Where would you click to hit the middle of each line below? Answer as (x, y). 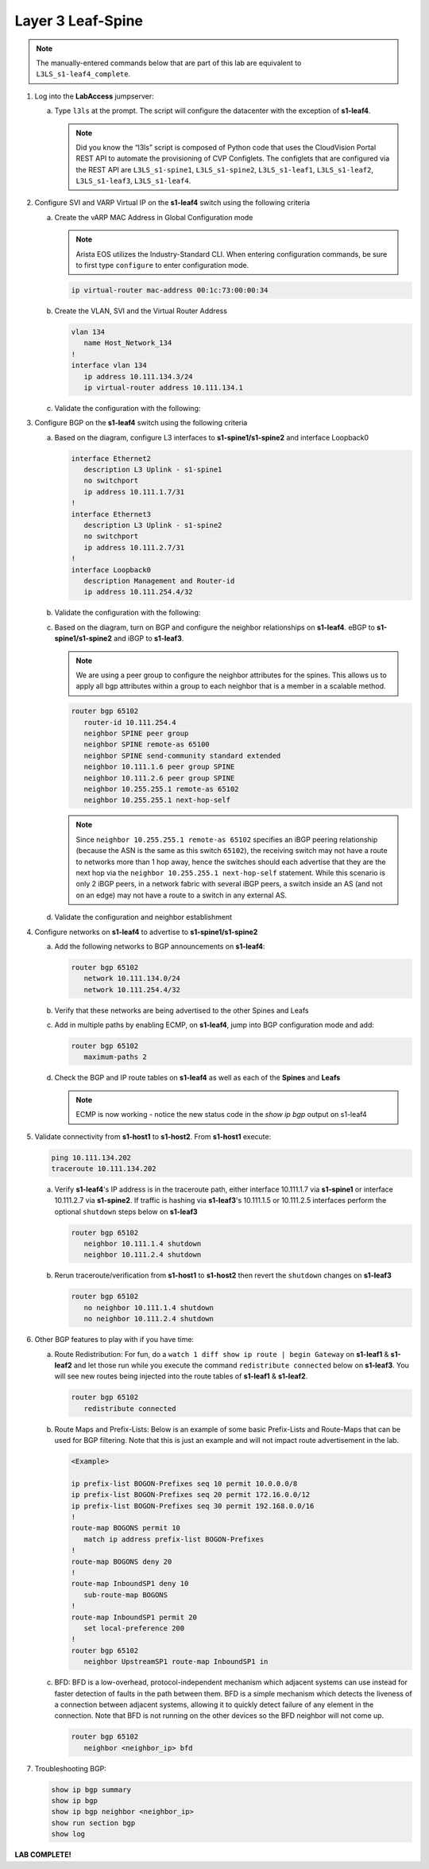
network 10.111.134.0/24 (132, 979)
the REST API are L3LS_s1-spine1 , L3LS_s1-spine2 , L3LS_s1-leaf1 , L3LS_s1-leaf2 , (224, 169)
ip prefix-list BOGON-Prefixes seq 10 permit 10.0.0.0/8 (184, 1483)
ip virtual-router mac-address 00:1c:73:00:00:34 (170, 290)
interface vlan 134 (109, 365)
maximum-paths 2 (115, 1057)
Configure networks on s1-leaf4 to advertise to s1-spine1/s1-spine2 (146, 932)
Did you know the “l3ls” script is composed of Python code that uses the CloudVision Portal (226, 147)
